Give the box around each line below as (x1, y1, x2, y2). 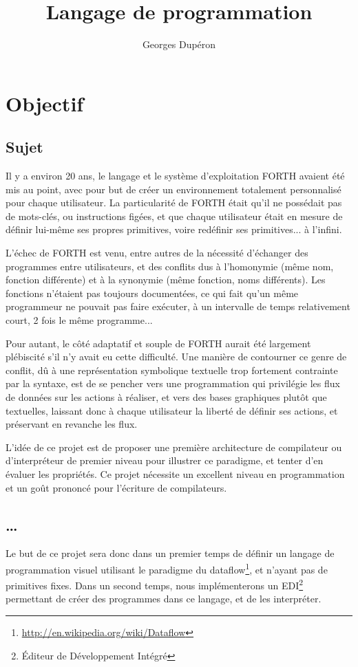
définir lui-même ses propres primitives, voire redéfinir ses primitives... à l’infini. (6, 222, 342, 237)
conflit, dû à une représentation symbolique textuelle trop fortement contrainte (6, 362, 338, 377)
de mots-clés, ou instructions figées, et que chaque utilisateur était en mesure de (6, 208, 343, 223)
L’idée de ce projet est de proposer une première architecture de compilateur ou (6, 439, 342, 454)
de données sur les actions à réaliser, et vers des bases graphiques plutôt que (6, 390, 327, 404)
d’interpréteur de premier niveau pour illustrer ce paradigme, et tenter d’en (6, 453, 324, 468)
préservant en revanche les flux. (6, 417, 138, 431)
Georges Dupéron (142, 37, 216, 52)
